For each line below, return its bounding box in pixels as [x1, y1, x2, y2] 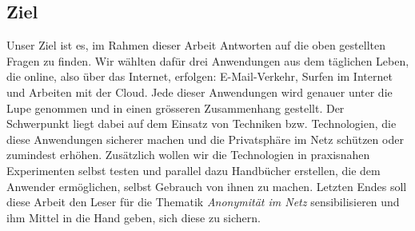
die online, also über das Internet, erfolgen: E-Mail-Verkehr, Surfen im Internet [6, 68, 393, 85]
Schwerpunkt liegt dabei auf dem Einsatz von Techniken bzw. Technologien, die [6, 115, 397, 132]
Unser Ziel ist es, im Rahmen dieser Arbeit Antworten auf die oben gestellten [6, 37, 385, 54]
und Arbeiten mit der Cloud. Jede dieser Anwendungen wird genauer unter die [6, 83, 393, 100]
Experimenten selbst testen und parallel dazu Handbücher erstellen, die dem [6, 161, 381, 178]
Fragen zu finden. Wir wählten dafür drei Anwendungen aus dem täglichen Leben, [6, 52, 409, 69]
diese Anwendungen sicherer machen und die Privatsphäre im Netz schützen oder [6, 130, 404, 147]
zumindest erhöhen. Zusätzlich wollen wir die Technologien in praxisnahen [6, 146, 370, 163]
